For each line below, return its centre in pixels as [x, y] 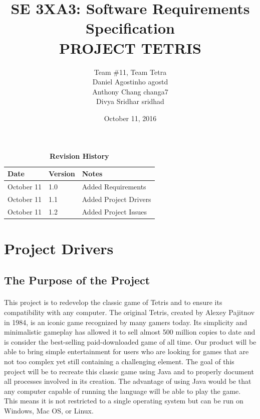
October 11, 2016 [130, 118]
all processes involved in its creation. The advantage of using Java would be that [128, 381]
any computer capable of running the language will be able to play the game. [122, 391]
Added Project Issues [114, 211]
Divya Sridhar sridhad [130, 101]
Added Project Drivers [116, 199]
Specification [130, 28]
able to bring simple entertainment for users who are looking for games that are [126, 351]
